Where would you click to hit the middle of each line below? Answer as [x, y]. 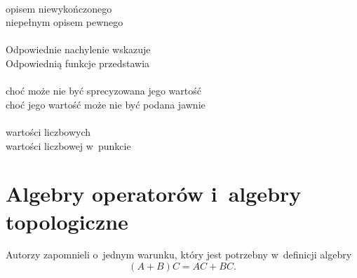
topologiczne [67, 221]
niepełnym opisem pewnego [65, 22]
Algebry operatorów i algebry [154, 194]
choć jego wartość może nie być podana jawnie [106, 104]
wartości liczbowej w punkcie [68, 145]
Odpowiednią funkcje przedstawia [78, 63]
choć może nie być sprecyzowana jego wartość [103, 91]
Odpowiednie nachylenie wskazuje [78, 49]
